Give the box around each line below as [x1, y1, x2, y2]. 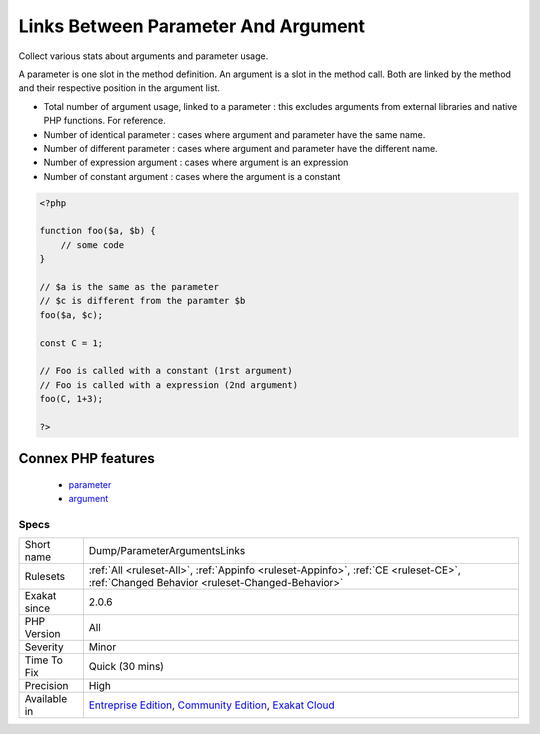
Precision [24, 679, 69, 693]
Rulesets [24, 570, 65, 584]
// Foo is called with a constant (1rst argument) [39, 365, 294, 377]
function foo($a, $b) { [39, 225, 157, 237]
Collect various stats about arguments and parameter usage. [18, 50, 269, 62]
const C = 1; [39, 337, 104, 349]
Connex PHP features [18, 450, 155, 467]
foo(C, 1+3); [39, 393, 104, 405]
